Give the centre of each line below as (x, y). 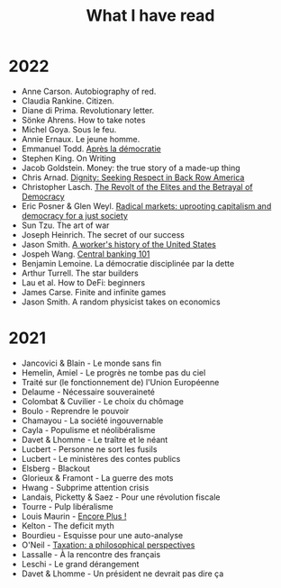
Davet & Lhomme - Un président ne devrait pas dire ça (122, 574)
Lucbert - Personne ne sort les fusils (89, 449)
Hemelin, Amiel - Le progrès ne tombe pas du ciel (113, 372)
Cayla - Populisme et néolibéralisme (88, 430)
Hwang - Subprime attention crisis (85, 487)
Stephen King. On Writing (68, 158)
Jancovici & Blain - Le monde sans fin (91, 363)
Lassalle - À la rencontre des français (91, 554)
